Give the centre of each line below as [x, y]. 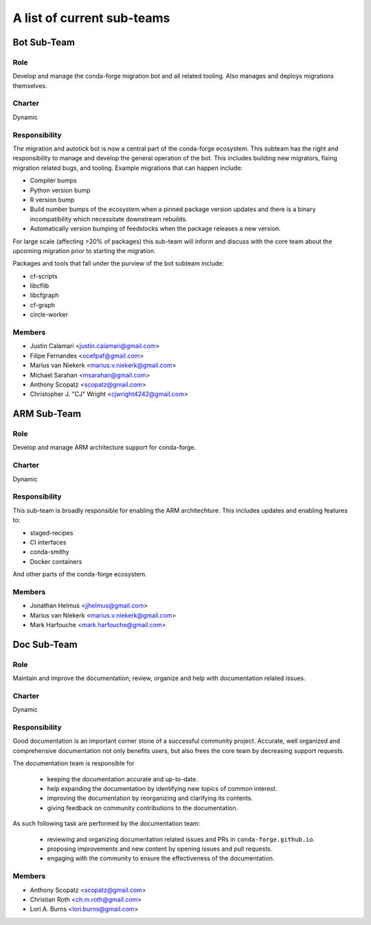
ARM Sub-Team [47, 414]
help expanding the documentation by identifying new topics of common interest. [162, 789]
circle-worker [49, 315]
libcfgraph [44, 295]
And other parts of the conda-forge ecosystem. [80, 574]
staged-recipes [52, 532]
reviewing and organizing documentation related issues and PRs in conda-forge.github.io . [181, 839]
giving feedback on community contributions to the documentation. [143, 807]
